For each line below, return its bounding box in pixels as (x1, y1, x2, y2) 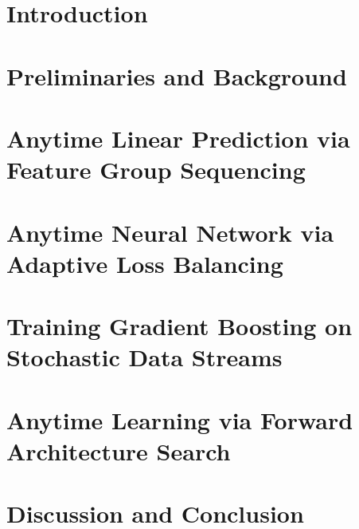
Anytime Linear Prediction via (6, 121, 350, 154)
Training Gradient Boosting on (6, 310, 353, 342)
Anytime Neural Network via (6, 215, 334, 248)
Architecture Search (6, 434, 231, 467)
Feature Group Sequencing (6, 153, 306, 186)
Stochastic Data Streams (6, 341, 283, 373)
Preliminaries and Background (6, 59, 347, 92)
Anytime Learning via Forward (6, 403, 353, 436)
